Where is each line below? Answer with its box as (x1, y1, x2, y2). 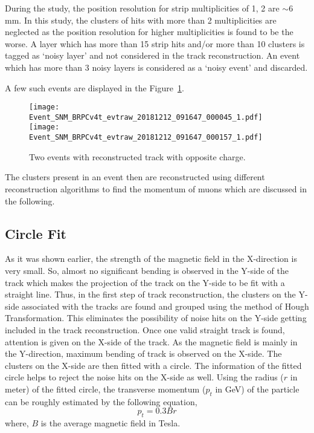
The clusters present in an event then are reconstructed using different (5, 171, 265, 183)
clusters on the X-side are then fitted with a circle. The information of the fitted (5, 359, 302, 371)
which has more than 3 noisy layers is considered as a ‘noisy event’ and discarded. (5, 60, 308, 73)
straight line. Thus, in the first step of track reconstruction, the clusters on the (5, 288, 296, 301)
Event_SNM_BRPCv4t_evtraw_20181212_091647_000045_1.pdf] (29, 112, 263, 122)
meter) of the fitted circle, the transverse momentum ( (5, 382, 206, 395)
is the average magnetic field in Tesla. (40, 417, 181, 429)
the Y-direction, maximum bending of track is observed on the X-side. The (5, 347, 282, 360)
